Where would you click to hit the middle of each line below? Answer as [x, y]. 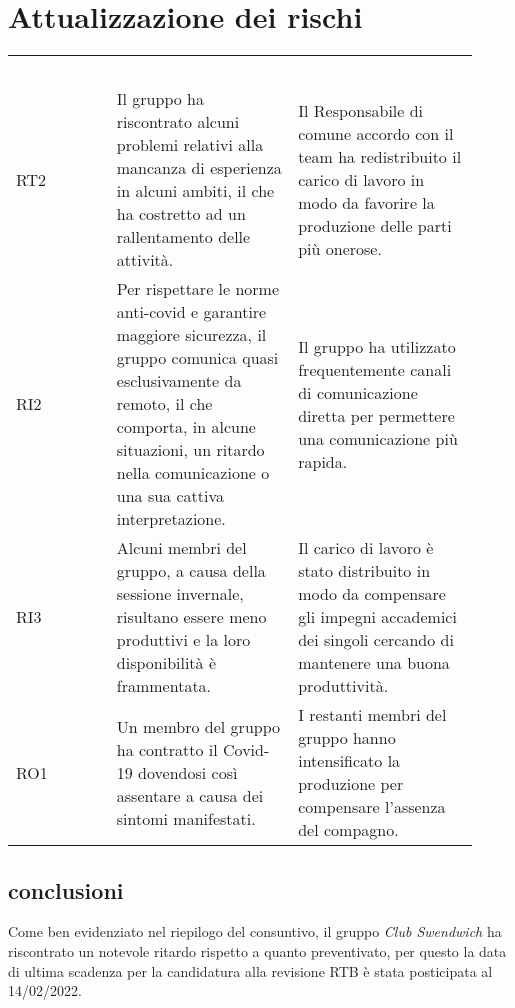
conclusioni [66, 889]
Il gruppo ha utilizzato [377, 346]
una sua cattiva [170, 496]
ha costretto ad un [181, 214]
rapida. [323, 461]
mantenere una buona [374, 663]
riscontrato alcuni [178, 122]
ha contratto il [167, 749]
